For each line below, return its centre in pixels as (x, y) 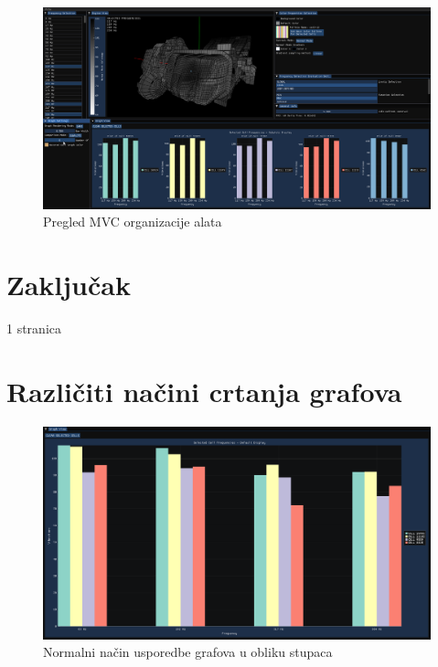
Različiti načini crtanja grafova (204, 391)
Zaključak (69, 285)
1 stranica (34, 328)
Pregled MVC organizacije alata (133, 222)
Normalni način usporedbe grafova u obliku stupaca (188, 652)
